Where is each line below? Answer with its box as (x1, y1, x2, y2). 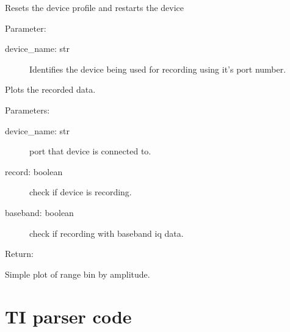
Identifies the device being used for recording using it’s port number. (29, 62, 286, 75)
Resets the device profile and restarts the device (5, 1, 184, 13)
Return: (5, 247, 34, 260)
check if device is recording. (29, 186, 132, 198)
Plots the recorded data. (5, 83, 96, 96)
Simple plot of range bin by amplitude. (5, 267, 150, 280)
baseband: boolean (5, 206, 74, 218)
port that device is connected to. (29, 145, 151, 157)
